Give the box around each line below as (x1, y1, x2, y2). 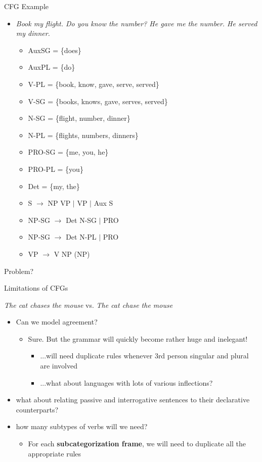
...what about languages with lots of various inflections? (40, 377, 213, 388)
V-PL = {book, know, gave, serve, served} (28, 78, 159, 89)
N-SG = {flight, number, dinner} (28, 113, 130, 123)
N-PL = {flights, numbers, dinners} (28, 129, 139, 140)
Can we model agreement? (16, 316, 98, 327)
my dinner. (16, 28, 50, 38)
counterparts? (16, 404, 59, 414)
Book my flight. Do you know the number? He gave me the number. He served (16, 18, 257, 28)
